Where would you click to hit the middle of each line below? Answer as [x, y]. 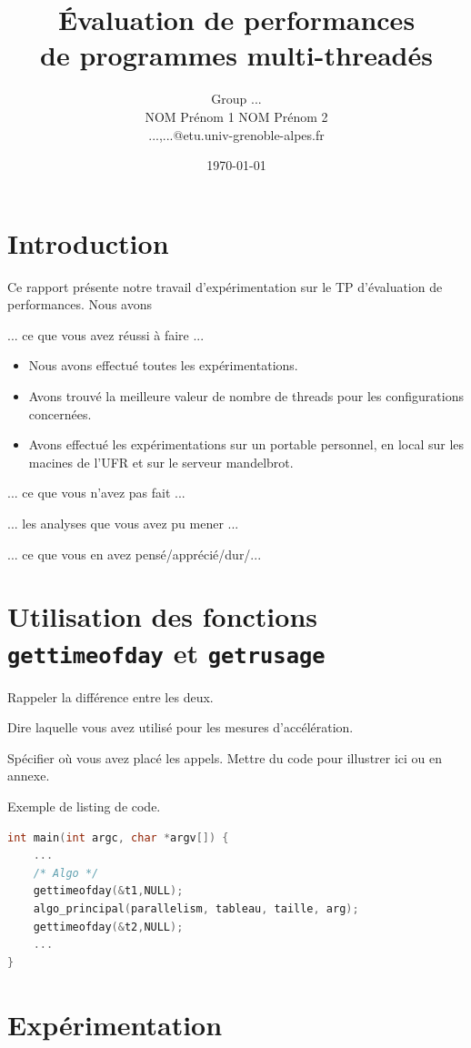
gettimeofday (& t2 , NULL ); [108, 927]
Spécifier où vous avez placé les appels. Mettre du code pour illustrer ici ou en [225, 757]
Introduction [88, 242]
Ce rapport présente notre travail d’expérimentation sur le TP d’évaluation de [225, 286]
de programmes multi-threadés [236, 55]
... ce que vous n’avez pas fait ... [96, 493]
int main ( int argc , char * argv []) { [118, 837]
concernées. [60, 413]
